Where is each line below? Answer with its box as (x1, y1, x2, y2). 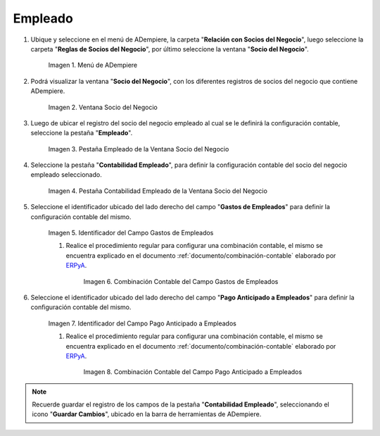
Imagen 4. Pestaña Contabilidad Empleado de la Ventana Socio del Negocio (48, 187, 267, 195)
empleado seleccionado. (30, 170, 102, 179)
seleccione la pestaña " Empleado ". (30, 129, 133, 137)
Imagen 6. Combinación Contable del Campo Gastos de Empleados (83, 277, 279, 285)
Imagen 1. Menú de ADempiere (48, 61, 137, 70)
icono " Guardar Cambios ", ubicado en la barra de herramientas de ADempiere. (32, 410, 262, 418)
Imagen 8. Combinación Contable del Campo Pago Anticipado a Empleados (83, 368, 303, 376)
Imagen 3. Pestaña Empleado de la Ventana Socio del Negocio (48, 144, 229, 153)
